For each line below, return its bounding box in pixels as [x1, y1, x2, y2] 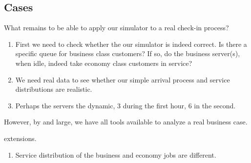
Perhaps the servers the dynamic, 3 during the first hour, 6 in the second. [15, 100, 236, 110]
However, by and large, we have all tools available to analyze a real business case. [4, 117, 248, 127]
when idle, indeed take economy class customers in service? [15, 58, 192, 68]
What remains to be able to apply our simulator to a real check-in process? [4, 22, 229, 33]
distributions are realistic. [15, 84, 92, 94]
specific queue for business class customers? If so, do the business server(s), [15, 48, 240, 59]
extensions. [4, 133, 37, 143]
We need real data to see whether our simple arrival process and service [15, 74, 230, 84]
